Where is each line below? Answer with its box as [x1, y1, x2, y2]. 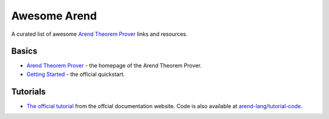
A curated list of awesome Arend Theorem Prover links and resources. [11, 30, 188, 38]
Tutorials [11, 86, 46, 97]
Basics [11, 46, 38, 56]
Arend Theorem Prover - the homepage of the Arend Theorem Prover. [26, 62, 202, 69]
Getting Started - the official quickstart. [26, 70, 125, 78]
